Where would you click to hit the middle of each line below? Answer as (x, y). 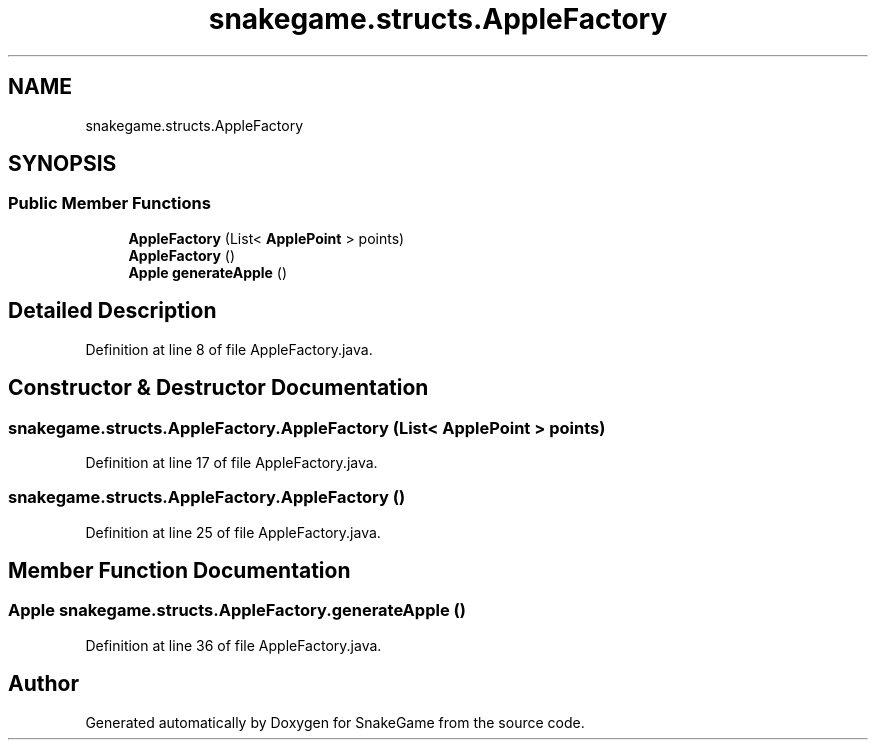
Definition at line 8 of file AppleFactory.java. (229, 349)
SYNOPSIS (62, 164)
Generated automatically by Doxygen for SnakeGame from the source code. (335, 722)
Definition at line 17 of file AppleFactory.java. (231, 462)
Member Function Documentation (179, 571)
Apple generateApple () (208, 272)
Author (43, 684)
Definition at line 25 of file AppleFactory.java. (233, 532)
